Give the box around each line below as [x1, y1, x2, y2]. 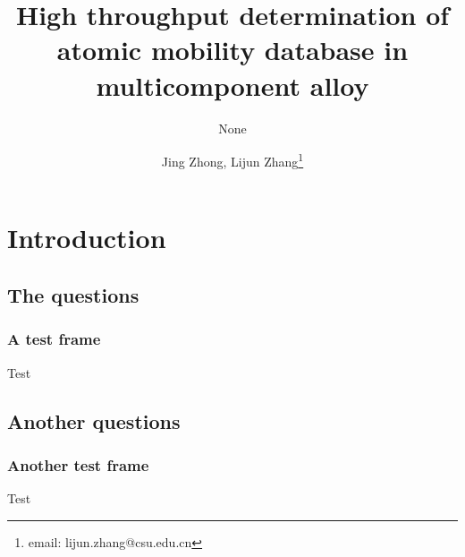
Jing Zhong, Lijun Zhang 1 [161, 150, 304, 170]
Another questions [7, 407, 181, 434]
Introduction [7, 219, 166, 256]
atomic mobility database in [56, 31, 409, 68]
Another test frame [7, 453, 149, 476]
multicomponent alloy [96, 66, 369, 103]
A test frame [7, 328, 101, 350]
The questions [7, 280, 139, 308]
